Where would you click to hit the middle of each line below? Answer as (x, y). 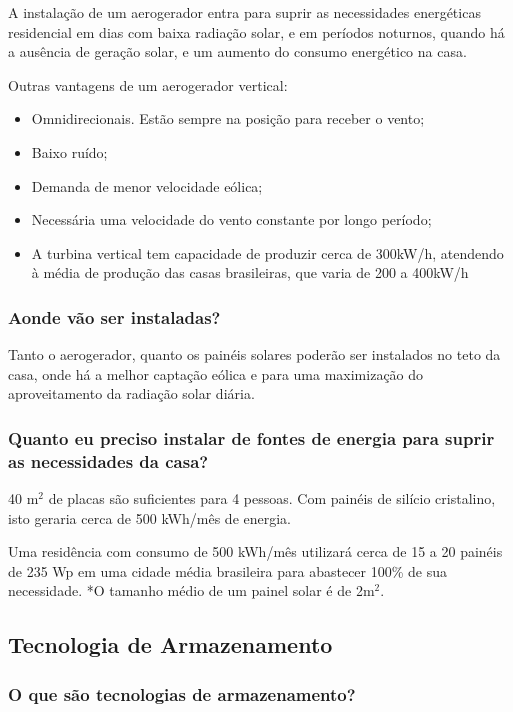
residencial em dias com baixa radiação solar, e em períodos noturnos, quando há (256, 31)
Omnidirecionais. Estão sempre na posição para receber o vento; (228, 118)
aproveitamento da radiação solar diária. (131, 393)
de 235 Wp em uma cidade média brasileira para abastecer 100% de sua (228, 570)
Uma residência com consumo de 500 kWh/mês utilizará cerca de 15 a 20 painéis (255, 551)
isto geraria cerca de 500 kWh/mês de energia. (149, 517)
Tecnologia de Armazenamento (170, 644)
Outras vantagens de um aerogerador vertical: (148, 84)
